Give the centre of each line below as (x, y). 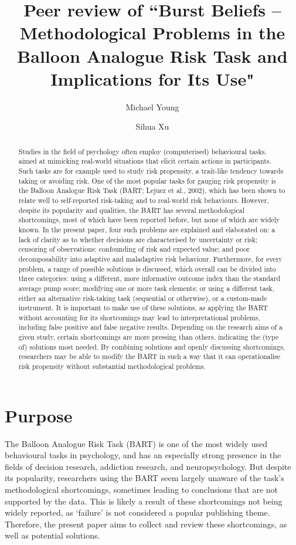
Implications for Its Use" (152, 78)
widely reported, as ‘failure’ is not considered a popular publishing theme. (137, 512)
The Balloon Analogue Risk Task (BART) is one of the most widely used (136, 443)
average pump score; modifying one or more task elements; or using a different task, (146, 288)
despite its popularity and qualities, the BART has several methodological (131, 210)
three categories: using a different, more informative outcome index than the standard (149, 278)
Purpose (39, 415)
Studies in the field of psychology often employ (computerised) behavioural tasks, (142, 151)
